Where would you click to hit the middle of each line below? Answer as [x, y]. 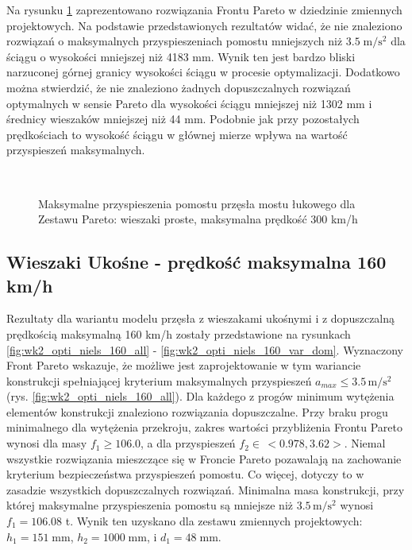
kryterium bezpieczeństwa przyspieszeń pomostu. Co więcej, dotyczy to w [185, 474]
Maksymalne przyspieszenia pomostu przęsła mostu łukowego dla [197, 203]
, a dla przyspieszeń [188, 443]
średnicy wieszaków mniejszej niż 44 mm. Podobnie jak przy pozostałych [183, 119]
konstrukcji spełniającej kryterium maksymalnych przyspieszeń [159, 380]
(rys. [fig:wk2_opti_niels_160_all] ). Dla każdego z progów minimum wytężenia [200, 396]
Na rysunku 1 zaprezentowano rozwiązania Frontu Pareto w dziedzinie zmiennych [204, 10]
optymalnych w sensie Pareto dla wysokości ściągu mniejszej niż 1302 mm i [189, 103]
